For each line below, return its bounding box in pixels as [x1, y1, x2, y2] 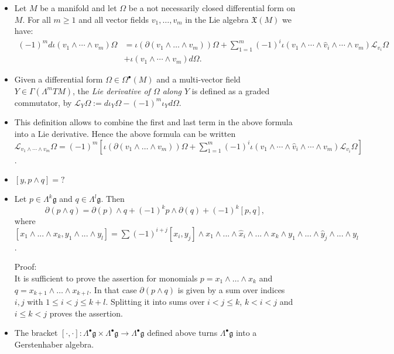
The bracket [14, 326, 58, 339]
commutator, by [14, 96, 72, 108]
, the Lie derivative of [73, 84, 150, 97]
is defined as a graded [191, 84, 270, 97]
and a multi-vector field [156, 73, 241, 85]
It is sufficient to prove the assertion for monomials [14, 271, 198, 284]
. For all [22, 13, 51, 25]
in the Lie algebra [185, 13, 249, 25]
